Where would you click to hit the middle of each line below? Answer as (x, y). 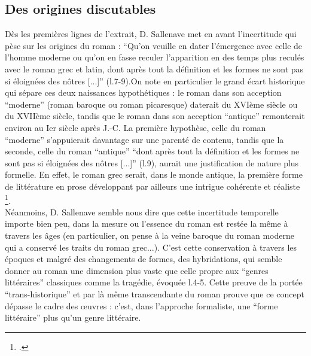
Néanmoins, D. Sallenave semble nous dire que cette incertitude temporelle (142, 212)
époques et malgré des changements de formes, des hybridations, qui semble (144, 259)
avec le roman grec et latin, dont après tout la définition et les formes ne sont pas (154, 69)
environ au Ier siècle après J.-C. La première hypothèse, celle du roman (135, 127)
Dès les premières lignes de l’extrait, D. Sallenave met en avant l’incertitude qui (151, 34)
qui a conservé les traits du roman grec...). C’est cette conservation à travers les (151, 247)
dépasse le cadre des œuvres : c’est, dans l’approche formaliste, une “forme (141, 305)
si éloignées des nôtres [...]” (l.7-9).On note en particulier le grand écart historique (155, 80)
